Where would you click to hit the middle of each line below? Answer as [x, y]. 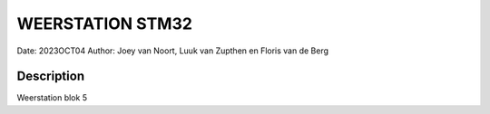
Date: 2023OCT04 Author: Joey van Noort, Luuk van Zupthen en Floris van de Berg [173, 51]
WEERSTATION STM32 [104, 24]
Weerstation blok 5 [52, 98]
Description [51, 76]
